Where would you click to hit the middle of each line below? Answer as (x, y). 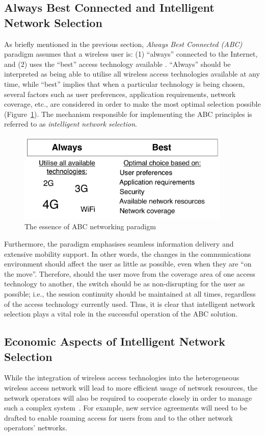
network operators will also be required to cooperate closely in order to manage (128, 397)
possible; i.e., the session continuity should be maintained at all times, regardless (130, 294)
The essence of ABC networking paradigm (90, 226)
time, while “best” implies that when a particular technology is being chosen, (125, 83)
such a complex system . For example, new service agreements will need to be (126, 408)
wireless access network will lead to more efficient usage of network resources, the (131, 387)
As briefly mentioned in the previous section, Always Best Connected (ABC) (123, 44)
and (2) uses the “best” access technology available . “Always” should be (117, 64)
